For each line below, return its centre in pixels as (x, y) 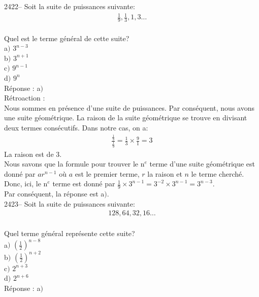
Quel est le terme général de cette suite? (67, 38)
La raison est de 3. (33, 154)
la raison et (165, 173)
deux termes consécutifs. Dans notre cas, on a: (76, 127)
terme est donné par (84, 184)
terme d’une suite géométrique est (202, 164)
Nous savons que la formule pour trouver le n (74, 164)
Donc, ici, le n (26, 184)
